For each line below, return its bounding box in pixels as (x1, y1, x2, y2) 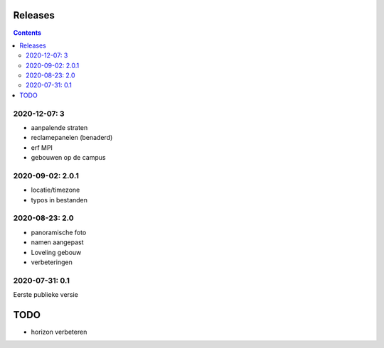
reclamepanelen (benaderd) (31, 134, 113, 142)
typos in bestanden (31, 195, 88, 204)
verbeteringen (31, 258, 73, 266)
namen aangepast (31, 238, 85, 246)
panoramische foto (31, 228, 87, 236)
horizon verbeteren (31, 327, 87, 337)
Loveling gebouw (31, 248, 82, 256)
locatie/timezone (31, 185, 80, 195)
